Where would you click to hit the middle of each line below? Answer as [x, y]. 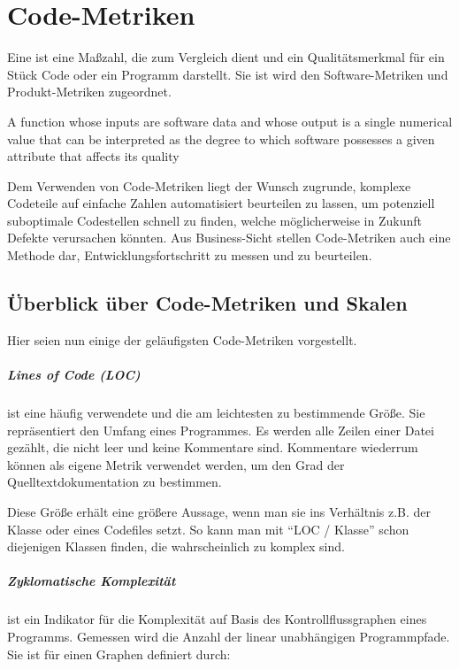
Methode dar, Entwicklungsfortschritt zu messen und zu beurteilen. [190, 255]
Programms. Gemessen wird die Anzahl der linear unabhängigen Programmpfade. [229, 636]
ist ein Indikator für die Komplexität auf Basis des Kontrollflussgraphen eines [217, 619]
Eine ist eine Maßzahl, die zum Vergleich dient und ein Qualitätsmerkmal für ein [226, 57]
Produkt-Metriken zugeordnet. [89, 92]
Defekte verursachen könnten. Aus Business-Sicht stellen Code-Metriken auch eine [229, 238]
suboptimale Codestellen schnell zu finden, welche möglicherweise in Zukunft [214, 220]
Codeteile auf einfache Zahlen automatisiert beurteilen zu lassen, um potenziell [221, 203]
